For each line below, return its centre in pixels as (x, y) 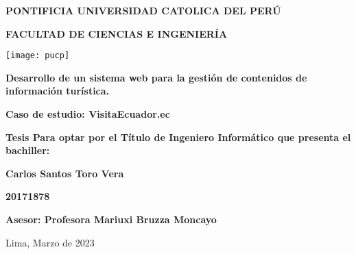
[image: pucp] (38, 56)
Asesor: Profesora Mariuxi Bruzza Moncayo (111, 219)
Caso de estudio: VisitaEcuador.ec (88, 114)
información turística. (58, 91)
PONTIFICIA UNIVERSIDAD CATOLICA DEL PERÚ (143, 10)
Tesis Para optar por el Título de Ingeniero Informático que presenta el (178, 137)
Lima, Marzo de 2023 (50, 242)
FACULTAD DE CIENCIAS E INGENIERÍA (117, 33)
